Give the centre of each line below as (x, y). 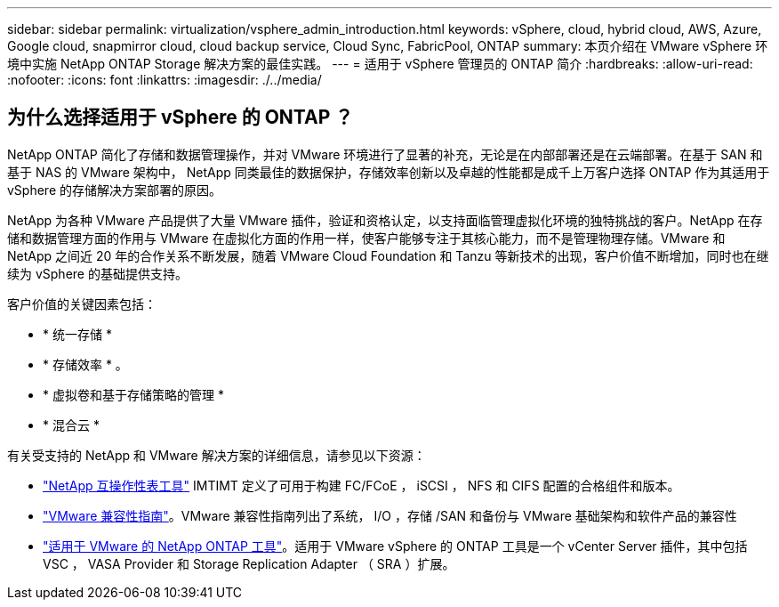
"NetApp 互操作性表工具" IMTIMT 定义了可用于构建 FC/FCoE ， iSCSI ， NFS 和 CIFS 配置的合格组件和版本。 (361, 485)
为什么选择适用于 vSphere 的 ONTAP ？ (181, 117)
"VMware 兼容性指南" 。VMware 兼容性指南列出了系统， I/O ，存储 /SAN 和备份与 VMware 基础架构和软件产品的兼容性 (390, 515)
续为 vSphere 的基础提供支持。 (97, 273)
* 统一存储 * (77, 334)
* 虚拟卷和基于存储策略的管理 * (133, 394)
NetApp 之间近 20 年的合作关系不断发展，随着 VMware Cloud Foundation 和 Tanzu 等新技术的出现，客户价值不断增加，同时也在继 (388, 255)
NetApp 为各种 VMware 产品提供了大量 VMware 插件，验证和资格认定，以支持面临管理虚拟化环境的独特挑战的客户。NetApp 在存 (385, 220)
